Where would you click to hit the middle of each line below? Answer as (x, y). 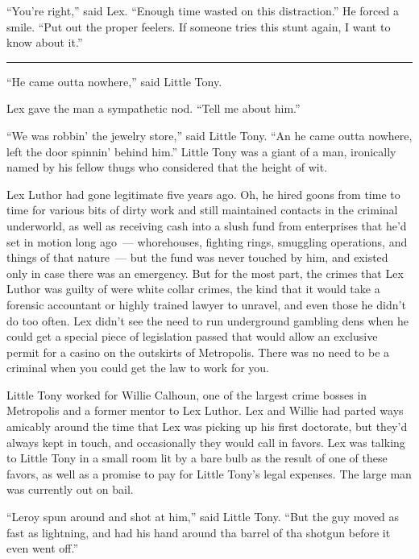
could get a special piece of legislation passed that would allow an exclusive (192, 336)
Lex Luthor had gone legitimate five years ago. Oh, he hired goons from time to (203, 194)
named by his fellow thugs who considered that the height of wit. (167, 167)
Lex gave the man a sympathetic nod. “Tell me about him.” (153, 108)
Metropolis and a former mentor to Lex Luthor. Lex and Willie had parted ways (205, 410)
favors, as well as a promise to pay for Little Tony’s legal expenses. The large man (209, 473)
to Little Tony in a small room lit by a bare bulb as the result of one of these (197, 458)
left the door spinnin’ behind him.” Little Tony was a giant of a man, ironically (201, 151)
